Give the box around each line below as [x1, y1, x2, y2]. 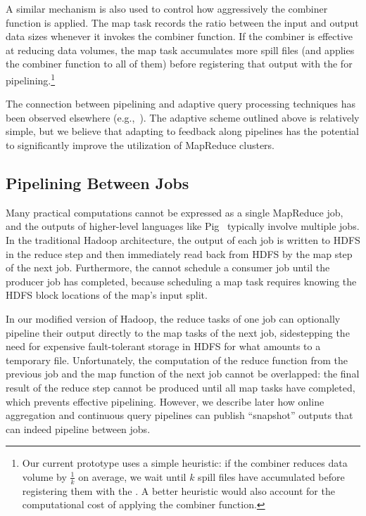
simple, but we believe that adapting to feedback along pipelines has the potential [6, 124, 359, 138]
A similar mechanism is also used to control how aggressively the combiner [6, 1, 328, 15]
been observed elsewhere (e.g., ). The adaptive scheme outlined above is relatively [6, 110, 360, 124]
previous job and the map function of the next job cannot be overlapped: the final [6, 366, 360, 381]
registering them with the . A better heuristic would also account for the [22, 483, 335, 498]
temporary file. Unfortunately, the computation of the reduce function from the [6, 352, 348, 367]
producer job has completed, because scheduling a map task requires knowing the [6, 273, 357, 288]
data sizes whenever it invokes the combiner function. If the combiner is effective [6, 29, 353, 44]
